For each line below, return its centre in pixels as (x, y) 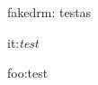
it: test (23, 42)
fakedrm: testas (49, 12)
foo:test (28, 73)
